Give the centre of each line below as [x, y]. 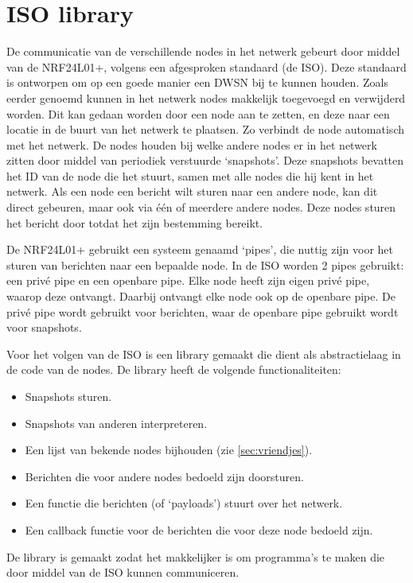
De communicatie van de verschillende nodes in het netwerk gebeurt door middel [203, 51]
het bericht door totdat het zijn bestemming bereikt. [135, 222]
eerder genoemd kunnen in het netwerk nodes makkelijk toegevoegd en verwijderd [206, 97]
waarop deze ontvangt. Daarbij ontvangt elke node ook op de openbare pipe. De [201, 296]
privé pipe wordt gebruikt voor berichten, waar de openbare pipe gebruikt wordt [203, 311]
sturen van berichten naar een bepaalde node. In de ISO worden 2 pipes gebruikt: [205, 264]
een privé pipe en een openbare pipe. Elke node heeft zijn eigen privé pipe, [188, 280]
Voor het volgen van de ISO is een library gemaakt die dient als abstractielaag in [204, 354]
